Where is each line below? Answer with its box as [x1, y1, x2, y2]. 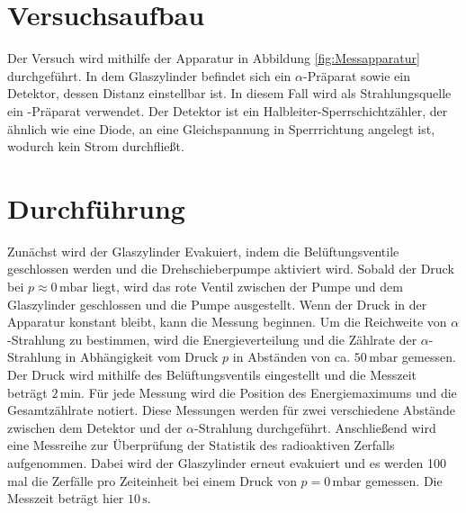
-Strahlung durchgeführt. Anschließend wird [194, 418, 436, 436]
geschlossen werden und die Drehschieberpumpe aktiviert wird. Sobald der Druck [7, 259, 454, 278]
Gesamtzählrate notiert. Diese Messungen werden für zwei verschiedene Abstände [7, 400, 455, 419]
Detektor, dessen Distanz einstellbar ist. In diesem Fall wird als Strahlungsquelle [7, 84, 452, 103]
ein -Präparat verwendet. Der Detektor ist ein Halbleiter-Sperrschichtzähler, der [7, 101, 448, 120]
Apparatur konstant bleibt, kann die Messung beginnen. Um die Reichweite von [7, 312, 447, 331]
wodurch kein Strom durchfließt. [7, 137, 184, 156]
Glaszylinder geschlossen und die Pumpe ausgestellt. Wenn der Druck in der [7, 294, 427, 313]
